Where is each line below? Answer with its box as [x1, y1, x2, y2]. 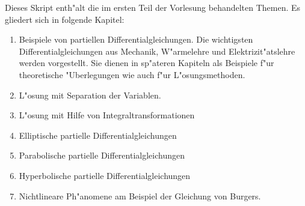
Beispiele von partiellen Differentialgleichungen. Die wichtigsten [19, 33, 253, 46]
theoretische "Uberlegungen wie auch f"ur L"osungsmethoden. [19, 68, 245, 80]
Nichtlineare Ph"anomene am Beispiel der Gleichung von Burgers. [19, 189, 261, 202]
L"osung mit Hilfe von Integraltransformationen [19, 109, 195, 121]
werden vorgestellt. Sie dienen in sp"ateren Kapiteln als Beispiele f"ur [19, 56, 274, 69]
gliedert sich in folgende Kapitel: [5, 13, 125, 25]
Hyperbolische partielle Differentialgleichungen [19, 169, 191, 181]
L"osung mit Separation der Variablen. [19, 88, 161, 101]
